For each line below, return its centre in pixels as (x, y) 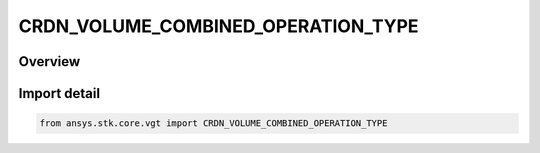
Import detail (59, 93)
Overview (49, 61)
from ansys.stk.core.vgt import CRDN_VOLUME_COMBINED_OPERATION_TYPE (213, 123)
